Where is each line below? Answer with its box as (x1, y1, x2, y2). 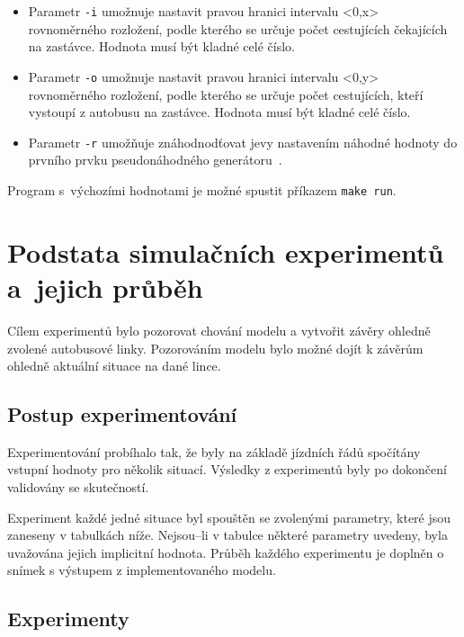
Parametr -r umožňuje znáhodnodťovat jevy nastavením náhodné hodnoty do (28, 132, 458, 151)
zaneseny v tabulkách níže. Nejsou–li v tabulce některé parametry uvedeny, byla (7, 525, 448, 544)
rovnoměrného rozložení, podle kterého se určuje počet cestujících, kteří (28, 85, 424, 103)
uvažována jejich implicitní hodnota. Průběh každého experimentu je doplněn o (7, 543, 444, 561)
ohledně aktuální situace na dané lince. (7, 356, 221, 375)
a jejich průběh (7, 268, 203, 305)
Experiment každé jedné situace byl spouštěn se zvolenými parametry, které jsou (7, 507, 451, 526)
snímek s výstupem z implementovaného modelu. (7, 561, 276, 579)
